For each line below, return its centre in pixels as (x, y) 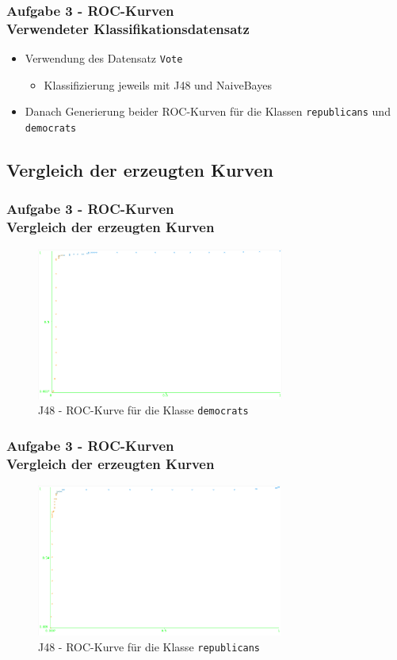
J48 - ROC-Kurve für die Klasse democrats (143, 410)
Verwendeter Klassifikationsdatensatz (128, 28)
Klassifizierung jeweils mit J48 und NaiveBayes (158, 84)
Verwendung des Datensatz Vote (104, 58)
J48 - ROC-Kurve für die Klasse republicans (149, 646)
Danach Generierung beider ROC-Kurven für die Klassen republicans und (208, 111)
